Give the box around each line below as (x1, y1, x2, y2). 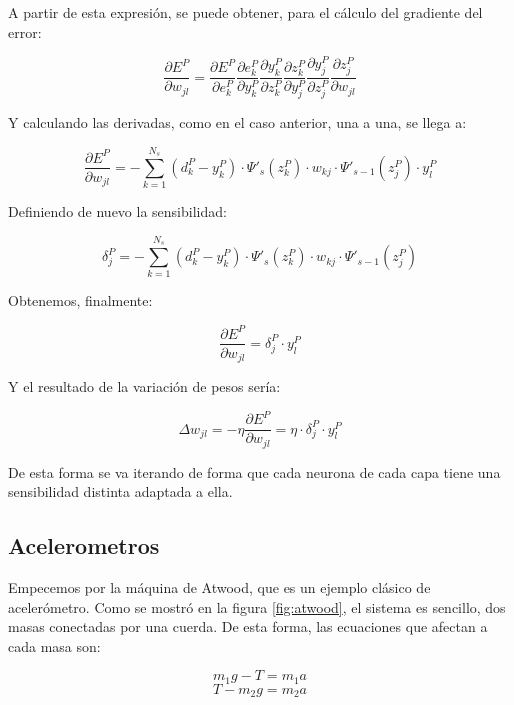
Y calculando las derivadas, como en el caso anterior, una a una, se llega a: (8, 112, 467, 133)
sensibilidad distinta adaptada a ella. (8, 481, 233, 502)
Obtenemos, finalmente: (8, 290, 153, 311)
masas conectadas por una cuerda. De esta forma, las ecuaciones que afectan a (8, 616, 488, 637)
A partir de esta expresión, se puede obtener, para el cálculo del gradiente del (8, 2, 483, 22)
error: (8, 21, 42, 42)
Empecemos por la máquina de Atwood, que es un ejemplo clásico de (8, 577, 431, 598)
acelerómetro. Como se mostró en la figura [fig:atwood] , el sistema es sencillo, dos (8, 596, 506, 617)
